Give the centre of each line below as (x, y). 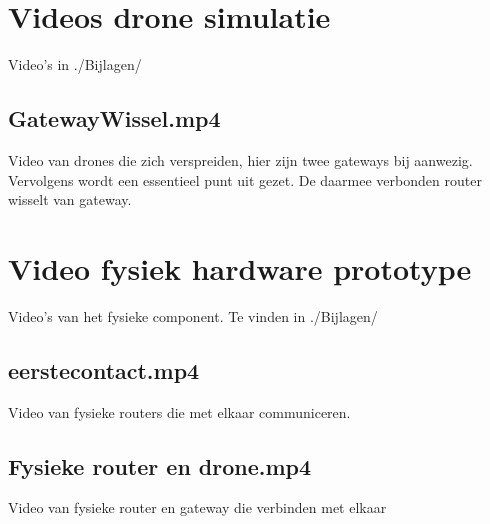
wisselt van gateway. (70, 199)
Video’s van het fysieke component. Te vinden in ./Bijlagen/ (193, 315)
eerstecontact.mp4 (104, 369)
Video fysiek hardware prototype (240, 267)
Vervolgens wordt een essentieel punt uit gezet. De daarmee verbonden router (245, 179)
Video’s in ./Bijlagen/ (75, 64)
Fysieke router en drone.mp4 (160, 465)
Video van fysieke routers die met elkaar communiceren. (179, 411)
